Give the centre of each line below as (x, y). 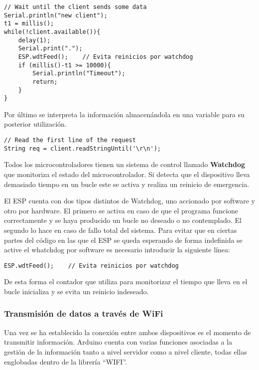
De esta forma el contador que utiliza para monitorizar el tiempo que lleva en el (126, 281)
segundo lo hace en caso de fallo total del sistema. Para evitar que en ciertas (121, 230)
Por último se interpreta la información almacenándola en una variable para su (124, 114)
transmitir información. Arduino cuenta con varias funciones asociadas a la (118, 342)
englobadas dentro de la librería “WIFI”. (65, 361)
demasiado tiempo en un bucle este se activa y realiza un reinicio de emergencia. (127, 184)
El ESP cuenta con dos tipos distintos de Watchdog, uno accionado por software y (129, 201)
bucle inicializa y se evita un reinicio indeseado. (76, 291)
